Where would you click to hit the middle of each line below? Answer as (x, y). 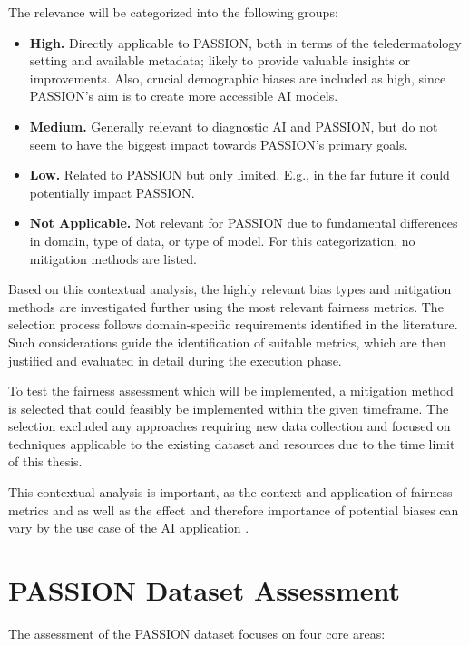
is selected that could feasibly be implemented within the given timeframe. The (229, 408)
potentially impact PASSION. (112, 192)
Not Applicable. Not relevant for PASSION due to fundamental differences (244, 223)
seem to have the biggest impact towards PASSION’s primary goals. (219, 144)
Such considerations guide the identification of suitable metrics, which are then (227, 342)
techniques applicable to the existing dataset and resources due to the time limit (232, 443)
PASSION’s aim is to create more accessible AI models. (184, 96)
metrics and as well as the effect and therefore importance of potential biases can (234, 509)
